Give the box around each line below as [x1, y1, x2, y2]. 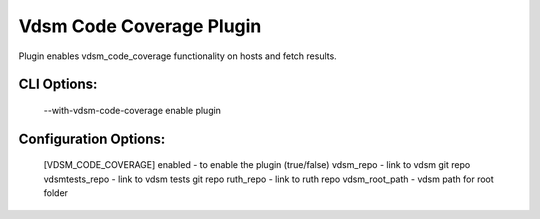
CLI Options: [18, 76, 98, 93]
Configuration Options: [18, 130, 166, 147]
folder [43, 187, 69, 199]
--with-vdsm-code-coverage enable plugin [43, 104, 222, 116]
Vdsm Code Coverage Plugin [18, 15, 262, 37]
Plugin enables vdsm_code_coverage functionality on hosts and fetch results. [18, 50, 337, 62]
